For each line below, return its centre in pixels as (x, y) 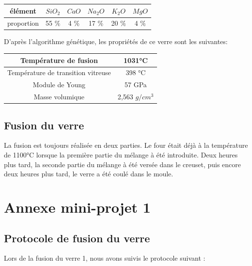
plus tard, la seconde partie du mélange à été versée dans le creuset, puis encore (123, 164)
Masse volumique (59, 97)
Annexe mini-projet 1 (77, 207)
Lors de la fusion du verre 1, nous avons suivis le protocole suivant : (105, 258)
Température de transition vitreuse (59, 72)
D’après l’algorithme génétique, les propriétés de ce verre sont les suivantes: (116, 41)
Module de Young (59, 85)
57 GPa (136, 85)
